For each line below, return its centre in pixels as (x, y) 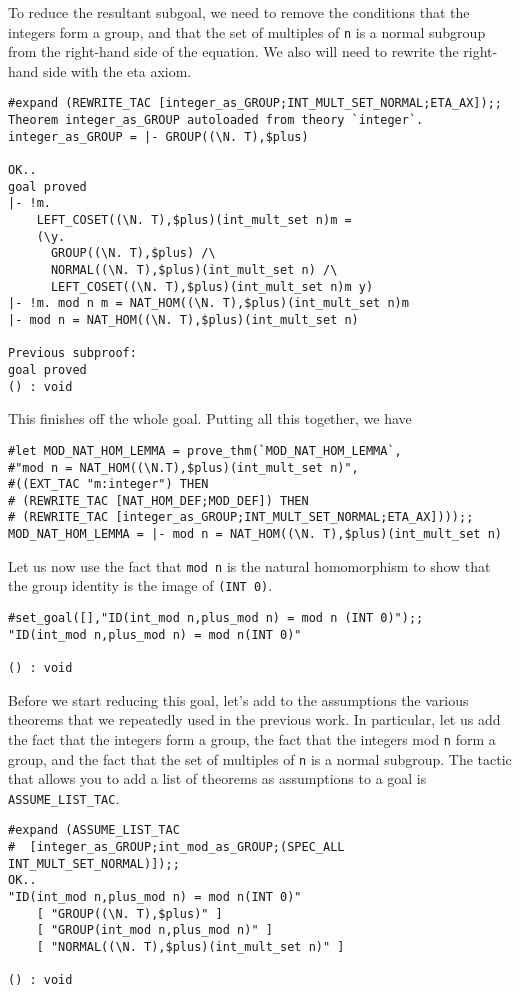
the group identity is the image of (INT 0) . (140, 585)
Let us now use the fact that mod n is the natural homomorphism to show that (249, 565)
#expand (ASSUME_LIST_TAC (94, 830)
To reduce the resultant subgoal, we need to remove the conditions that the (239, 12)
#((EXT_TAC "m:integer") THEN (108, 484)
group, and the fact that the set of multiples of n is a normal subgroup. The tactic (260, 758)
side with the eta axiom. (117, 70)
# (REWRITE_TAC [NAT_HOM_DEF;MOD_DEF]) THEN (158, 500)
